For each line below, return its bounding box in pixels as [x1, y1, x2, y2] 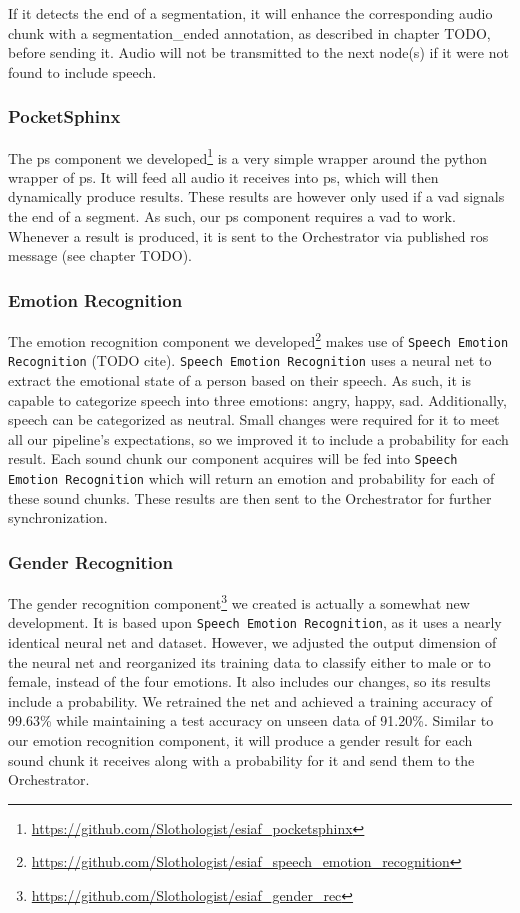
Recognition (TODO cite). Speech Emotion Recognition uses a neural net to [8, 350, 492, 371]
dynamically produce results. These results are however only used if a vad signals [8, 186, 505, 207]
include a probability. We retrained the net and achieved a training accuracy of [8, 690, 493, 711]
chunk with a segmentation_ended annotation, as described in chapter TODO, [8, 22, 491, 43]
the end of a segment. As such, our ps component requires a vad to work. [8, 206, 456, 227]
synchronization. [8, 507, 108, 528]
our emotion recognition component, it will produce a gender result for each [8, 729, 473, 750]
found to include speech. [8, 61, 157, 82]
